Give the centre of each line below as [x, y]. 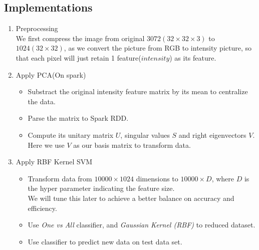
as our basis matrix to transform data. [132, 145]
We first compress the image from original [80, 38]
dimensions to [157, 178]
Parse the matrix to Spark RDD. [78, 118]
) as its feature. [193, 57]
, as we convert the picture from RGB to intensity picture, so [158, 48]
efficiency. [42, 208]
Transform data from [60, 178]
